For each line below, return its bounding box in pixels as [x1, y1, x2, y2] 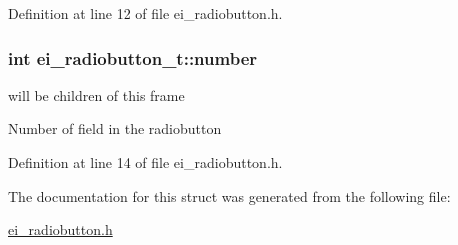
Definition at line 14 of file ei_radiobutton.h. [8, 152, 283, 172]
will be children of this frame [8, 84, 185, 105]
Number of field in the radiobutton [8, 118, 222, 139]
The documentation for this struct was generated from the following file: [8, 185, 451, 206]
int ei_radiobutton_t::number [8, 45, 258, 70]
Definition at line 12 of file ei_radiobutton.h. [8, 3, 283, 23]
